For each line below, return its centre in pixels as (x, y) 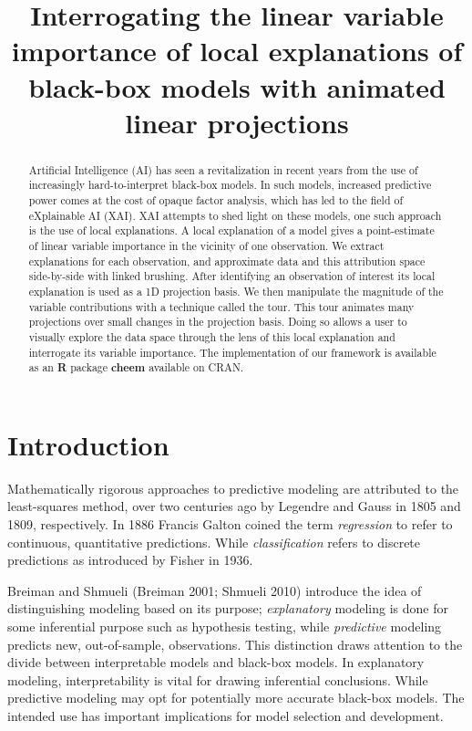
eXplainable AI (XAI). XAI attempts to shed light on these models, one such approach (235, 215)
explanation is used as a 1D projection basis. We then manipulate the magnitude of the (236, 291)
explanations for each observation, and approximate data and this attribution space (227, 261)
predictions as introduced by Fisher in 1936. (130, 560)
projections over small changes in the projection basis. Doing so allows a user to (218, 322)
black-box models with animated (237, 86)
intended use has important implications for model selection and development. (226, 715)
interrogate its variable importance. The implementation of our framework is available (232, 352)
